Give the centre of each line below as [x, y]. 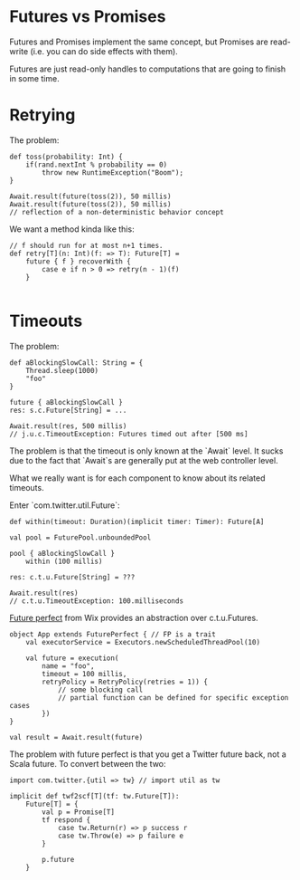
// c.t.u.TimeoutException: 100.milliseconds [96, 601]
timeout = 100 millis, [84, 674]
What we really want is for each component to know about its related [137, 478]
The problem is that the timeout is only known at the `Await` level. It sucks [146, 451]
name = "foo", [68, 666]
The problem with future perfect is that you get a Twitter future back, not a [148, 754]
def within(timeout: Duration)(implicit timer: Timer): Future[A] [137, 521]
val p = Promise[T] [79, 812]
